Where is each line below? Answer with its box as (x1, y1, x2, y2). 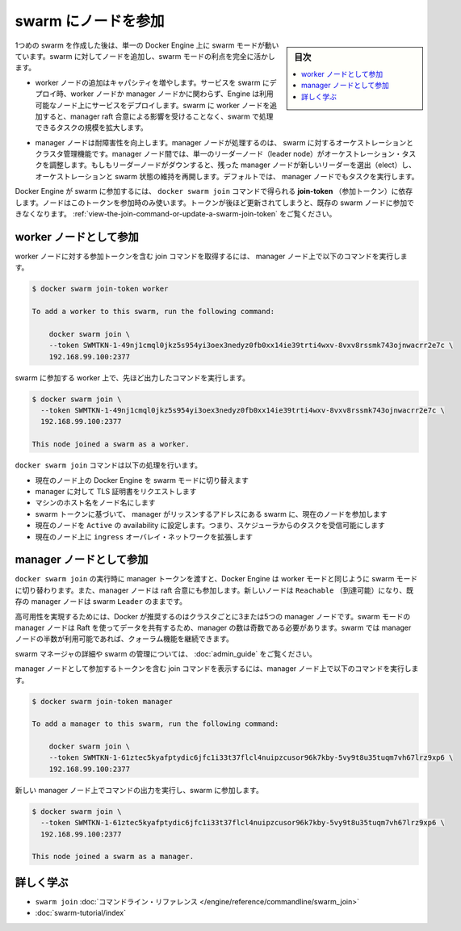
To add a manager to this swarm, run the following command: (31, 719, 279, 728)
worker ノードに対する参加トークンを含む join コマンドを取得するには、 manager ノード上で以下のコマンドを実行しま (15, 251, 408, 261)
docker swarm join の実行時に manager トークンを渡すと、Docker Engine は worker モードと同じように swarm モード (15, 574, 418, 584)
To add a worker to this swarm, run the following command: (31, 307, 275, 317)
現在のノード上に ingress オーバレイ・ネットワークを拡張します (35, 531, 254, 541)
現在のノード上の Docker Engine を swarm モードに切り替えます (35, 475, 249, 484)
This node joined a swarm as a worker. (31, 440, 190, 449)
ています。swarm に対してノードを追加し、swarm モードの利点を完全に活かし (15, 51, 275, 61)
